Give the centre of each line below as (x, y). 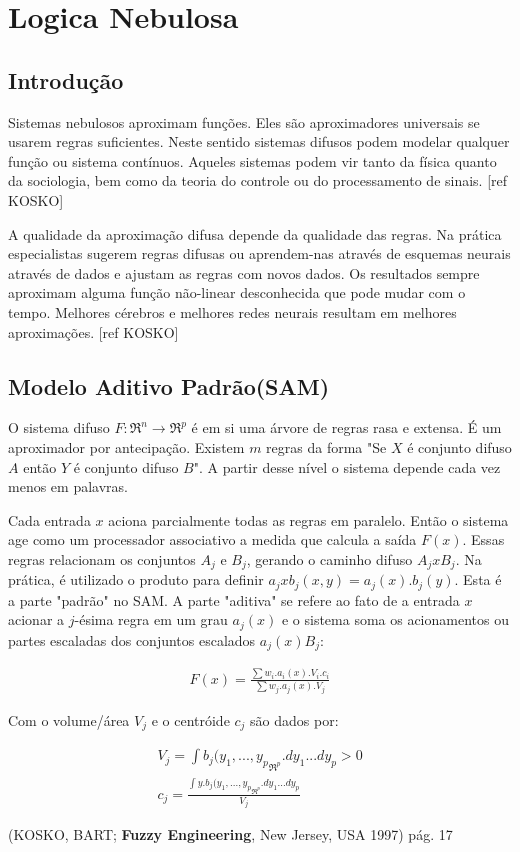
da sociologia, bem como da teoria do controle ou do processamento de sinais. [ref (258, 180)
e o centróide (190, 719)
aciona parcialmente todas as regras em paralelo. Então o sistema (308, 519)
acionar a (36, 619)
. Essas (483, 539)
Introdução (66, 79)
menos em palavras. (68, 486)
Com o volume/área (69, 719)
